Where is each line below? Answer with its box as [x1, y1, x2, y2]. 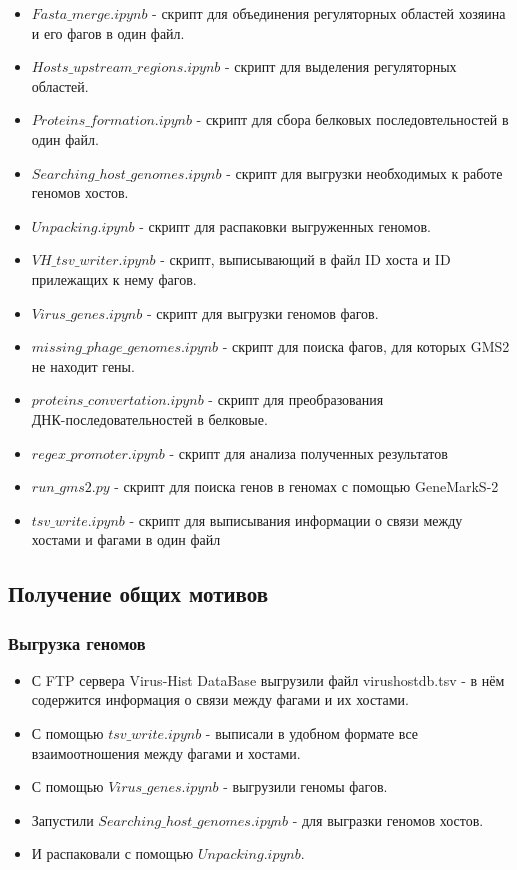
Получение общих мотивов [8, 578, 269, 609]
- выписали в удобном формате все [205, 723, 419, 744]
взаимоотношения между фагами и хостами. [31, 742, 301, 763]
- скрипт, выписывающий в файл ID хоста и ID [160, 249, 451, 270]
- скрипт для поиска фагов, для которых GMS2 [222, 336, 510, 357]
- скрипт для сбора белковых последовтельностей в [196, 109, 509, 130]
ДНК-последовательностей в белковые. [31, 408, 268, 429]
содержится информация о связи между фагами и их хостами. [31, 689, 409, 710]
